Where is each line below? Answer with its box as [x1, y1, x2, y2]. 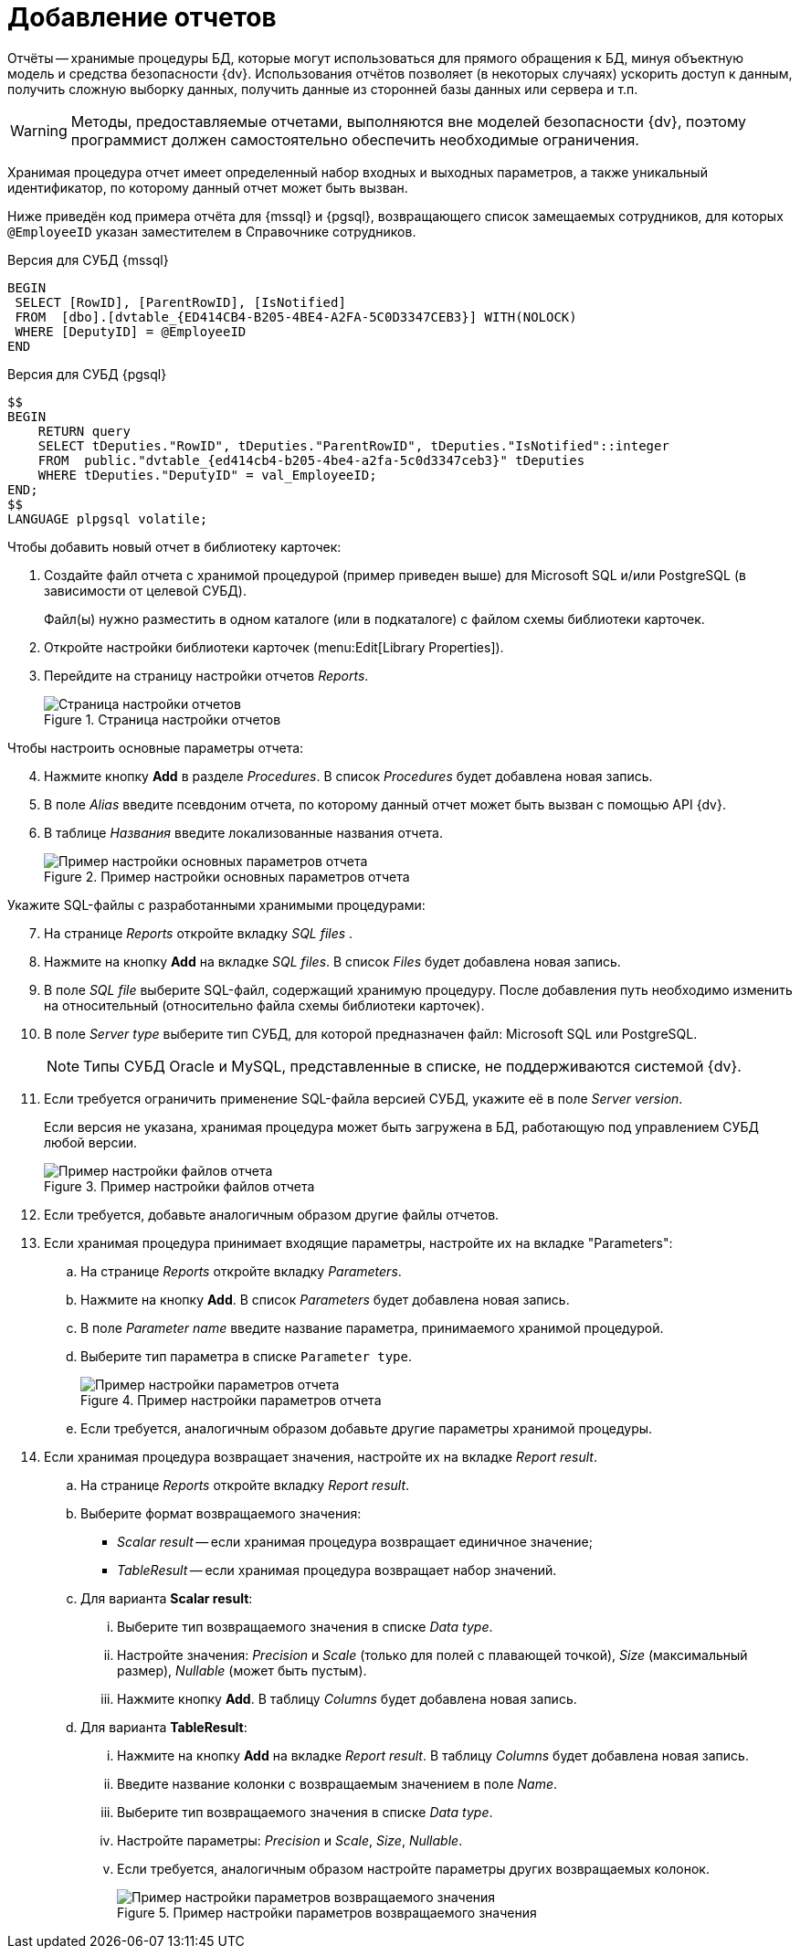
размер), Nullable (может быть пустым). [117, 1662, 367, 1678]
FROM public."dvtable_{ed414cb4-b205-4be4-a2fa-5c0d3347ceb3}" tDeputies [37, 452, 585, 468]
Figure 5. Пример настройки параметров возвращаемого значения [117, 1904, 537, 1920]
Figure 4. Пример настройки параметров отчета [80, 1391, 382, 1408]
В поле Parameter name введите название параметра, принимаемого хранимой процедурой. [80, 1319, 664, 1336]
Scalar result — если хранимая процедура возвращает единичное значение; [117, 1533, 593, 1549]
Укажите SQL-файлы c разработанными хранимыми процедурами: [7, 896, 426, 913]
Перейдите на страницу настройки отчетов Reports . [44, 667, 369, 683]
